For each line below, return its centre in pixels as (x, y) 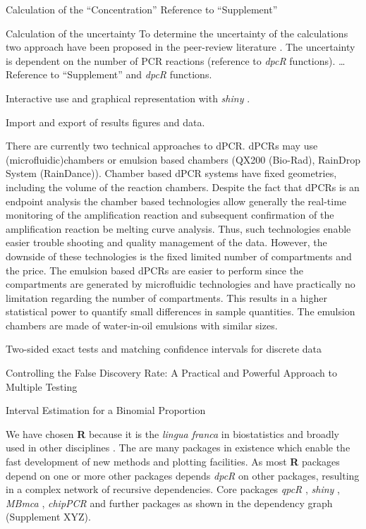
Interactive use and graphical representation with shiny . (128, 98)
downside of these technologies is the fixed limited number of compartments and (179, 256)
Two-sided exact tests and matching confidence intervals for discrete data (164, 349)
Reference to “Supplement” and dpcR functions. (109, 74)
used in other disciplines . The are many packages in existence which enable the (178, 448)
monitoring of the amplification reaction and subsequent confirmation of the (170, 215)
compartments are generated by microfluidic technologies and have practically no (181, 284)
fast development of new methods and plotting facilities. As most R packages (173, 462)
